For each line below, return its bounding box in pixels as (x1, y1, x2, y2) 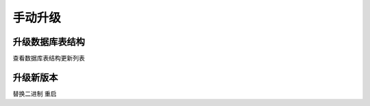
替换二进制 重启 (12, 89, 57, 98)
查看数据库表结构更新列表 (12, 54, 85, 63)
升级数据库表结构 (12, 36, 85, 48)
